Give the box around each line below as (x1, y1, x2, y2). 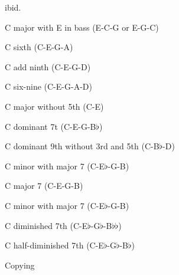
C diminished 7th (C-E (5, 219, 88, 231)
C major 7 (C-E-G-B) (5, 179, 83, 192)
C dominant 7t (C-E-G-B (5, 120, 96, 132)
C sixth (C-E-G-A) (5, 41, 73, 53)
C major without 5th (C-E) (5, 100, 104, 112)
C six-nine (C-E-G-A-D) (5, 80, 92, 93)
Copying (5, 258, 35, 271)
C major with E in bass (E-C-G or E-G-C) (5, 21, 159, 33)
